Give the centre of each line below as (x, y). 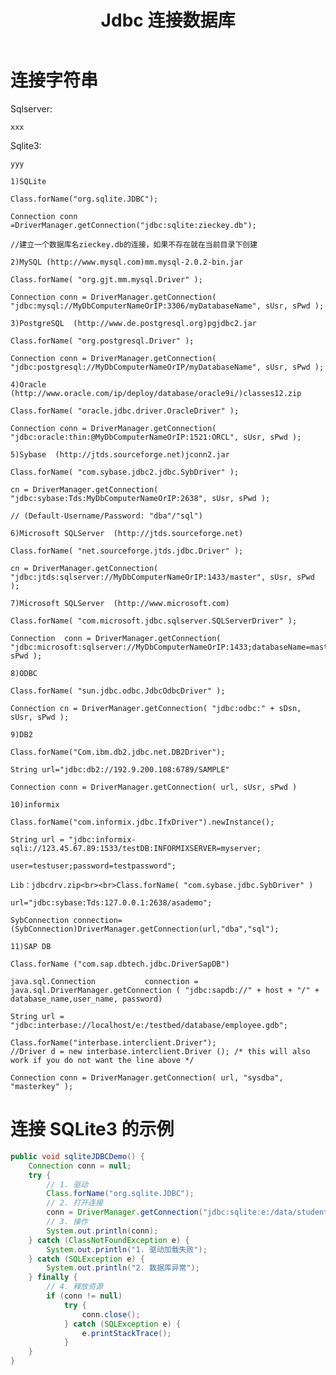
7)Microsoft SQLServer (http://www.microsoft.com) (120, 603)
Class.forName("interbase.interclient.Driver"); (113, 1042)
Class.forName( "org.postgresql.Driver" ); (102, 341)
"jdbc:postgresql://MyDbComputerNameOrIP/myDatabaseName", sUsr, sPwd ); (167, 367)
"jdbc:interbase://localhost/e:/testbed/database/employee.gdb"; (149, 1025)
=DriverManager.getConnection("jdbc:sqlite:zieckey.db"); (133, 225)
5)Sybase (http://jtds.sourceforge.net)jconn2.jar (120, 454)
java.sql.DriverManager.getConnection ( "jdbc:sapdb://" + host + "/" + (165, 990)
